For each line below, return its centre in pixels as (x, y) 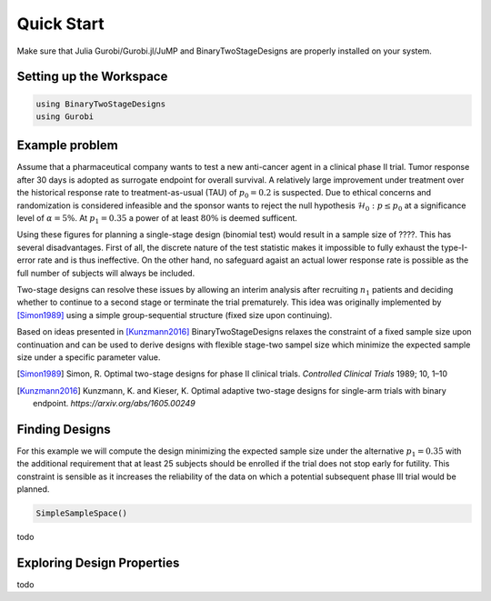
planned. (33, 489)
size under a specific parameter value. (89, 357)
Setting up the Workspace (92, 77)
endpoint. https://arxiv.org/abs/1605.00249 (114, 404)
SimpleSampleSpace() (81, 513)
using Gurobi (65, 116)
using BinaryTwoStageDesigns (101, 104)
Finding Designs (64, 429)
